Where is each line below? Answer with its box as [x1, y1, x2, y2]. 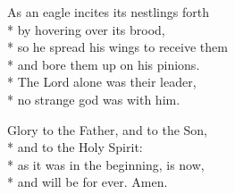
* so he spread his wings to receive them [7, 38, 228, 56]
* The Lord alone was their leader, [7, 72, 197, 91]
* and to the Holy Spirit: [7, 138, 143, 156]
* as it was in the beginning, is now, [7, 155, 205, 173]
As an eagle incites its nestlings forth [7, 3, 209, 21]
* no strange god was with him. [7, 89, 180, 108]
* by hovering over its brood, [7, 20, 165, 38]
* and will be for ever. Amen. [7, 173, 168, 191]
